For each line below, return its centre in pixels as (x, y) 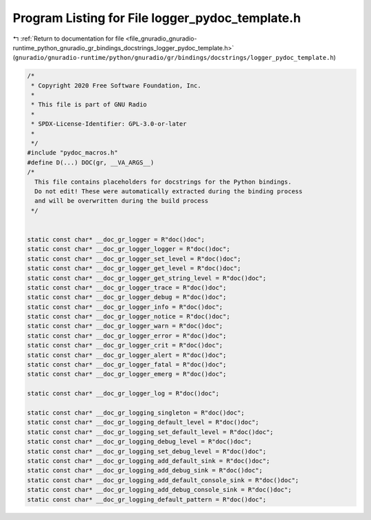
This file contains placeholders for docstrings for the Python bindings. (163, 182)
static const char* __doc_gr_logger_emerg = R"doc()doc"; (127, 374)
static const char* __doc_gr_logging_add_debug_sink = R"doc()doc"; (145, 470)
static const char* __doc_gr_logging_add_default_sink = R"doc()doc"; (149, 461)
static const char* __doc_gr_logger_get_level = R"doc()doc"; (134, 269)
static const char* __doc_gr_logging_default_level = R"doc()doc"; (143, 422)
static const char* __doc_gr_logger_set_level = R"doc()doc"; (134, 259)
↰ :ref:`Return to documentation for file (68, 39)
